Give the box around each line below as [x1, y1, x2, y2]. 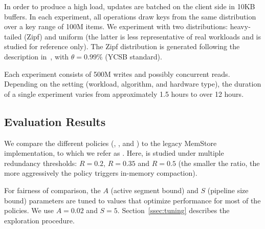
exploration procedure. [4, 215, 75, 225]
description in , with [4, 51, 69, 61]
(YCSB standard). [105, 51, 162, 61]
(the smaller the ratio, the [178, 157, 260, 168]
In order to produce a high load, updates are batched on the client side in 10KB [4, 1, 255, 11]
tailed [4, 31, 22, 41]
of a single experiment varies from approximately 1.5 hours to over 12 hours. [4, 88, 244, 99]
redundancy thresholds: [4, 157, 77, 168]
